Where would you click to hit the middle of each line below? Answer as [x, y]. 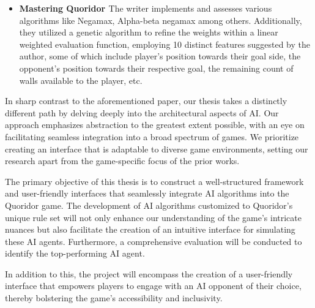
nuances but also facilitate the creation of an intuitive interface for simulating [150, 229]
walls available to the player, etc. [81, 80]
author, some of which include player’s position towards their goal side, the [160, 56]
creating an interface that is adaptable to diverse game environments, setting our [157, 148]
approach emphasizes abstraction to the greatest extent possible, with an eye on [155, 125]
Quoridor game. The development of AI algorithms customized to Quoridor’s [149, 205]
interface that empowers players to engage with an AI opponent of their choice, [153, 286]
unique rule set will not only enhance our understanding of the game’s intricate [153, 217]
